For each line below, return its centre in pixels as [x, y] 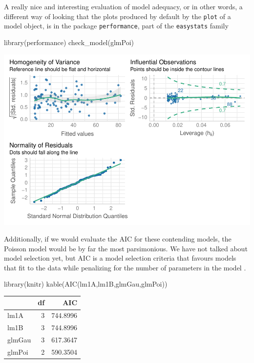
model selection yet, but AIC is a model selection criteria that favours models [120, 258]
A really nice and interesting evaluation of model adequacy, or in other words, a [123, 6]
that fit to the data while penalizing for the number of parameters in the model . [125, 267]
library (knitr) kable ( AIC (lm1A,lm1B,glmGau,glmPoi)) [86, 284]
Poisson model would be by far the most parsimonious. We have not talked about [126, 248]
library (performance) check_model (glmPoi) [69, 42]
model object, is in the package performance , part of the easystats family [116, 26]
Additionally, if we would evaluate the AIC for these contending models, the [118, 239]
